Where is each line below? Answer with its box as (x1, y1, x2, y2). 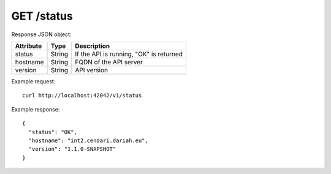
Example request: (11, 77, 56, 85)
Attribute (15, 42, 42, 50)
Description (75, 42, 110, 50)
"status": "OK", (28, 129, 78, 135)
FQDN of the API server (75, 58, 143, 66)
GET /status (11, 9, 73, 23)
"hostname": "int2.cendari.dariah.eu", (28, 137, 148, 144)
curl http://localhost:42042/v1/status (22, 92, 142, 99)
